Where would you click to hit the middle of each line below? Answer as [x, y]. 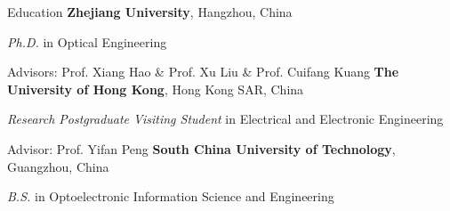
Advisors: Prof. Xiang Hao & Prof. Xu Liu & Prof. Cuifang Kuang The [203, 72]
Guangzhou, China [58, 166]
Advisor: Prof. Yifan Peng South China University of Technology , [201, 148]
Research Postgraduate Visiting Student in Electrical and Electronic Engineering [225, 119]
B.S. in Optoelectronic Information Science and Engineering [171, 196]
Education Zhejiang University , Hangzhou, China [150, 12]
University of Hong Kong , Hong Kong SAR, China [156, 89]
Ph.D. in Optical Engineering [87, 41]
